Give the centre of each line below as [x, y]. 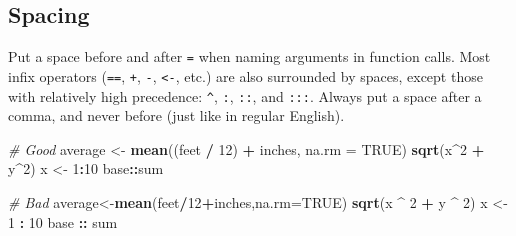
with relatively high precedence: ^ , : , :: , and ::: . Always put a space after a [245, 95]
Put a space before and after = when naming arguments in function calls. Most [249, 56]
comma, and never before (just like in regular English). [176, 115]
